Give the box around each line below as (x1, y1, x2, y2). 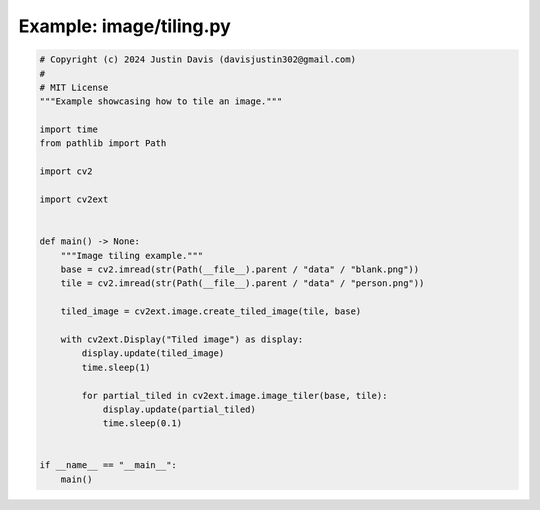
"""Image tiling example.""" (60, 250, 204, 261)
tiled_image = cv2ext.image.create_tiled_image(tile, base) (60, 306, 362, 317)
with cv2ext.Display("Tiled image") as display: (60, 333, 304, 345)
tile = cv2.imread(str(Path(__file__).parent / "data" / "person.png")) (60, 278, 425, 289)
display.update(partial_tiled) (102, 403, 257, 415)
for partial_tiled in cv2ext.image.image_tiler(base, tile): (81, 390, 388, 401)
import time (39, 124, 99, 135)
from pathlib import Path (39, 138, 167, 149)
